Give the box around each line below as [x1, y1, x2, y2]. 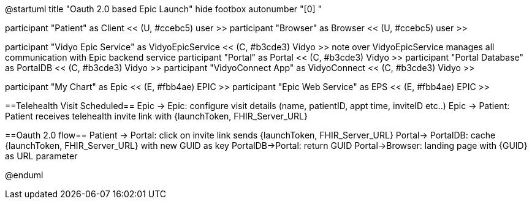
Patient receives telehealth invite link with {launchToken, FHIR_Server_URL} [5, 111, 308, 121]
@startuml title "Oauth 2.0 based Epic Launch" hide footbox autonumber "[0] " [5, 4, 322, 14]
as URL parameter [5, 151, 78, 161]
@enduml [5, 170, 44, 180]
